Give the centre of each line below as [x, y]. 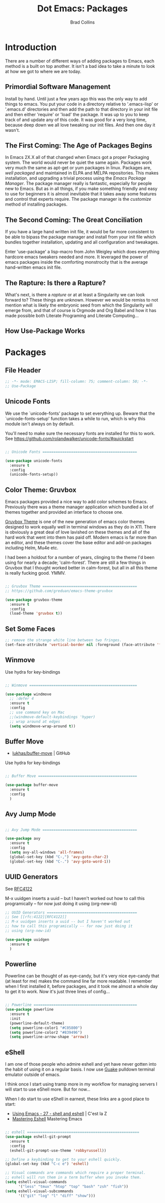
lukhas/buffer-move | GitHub [41, 753]
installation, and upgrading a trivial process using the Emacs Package [76, 178]
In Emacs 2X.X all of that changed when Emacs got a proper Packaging [77, 157]
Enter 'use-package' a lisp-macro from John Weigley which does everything [82, 252]
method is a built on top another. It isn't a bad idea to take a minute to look [80, 66]
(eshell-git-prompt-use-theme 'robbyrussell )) [58, 1150]
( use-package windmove [28, 694]
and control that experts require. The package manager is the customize [78, 199]
